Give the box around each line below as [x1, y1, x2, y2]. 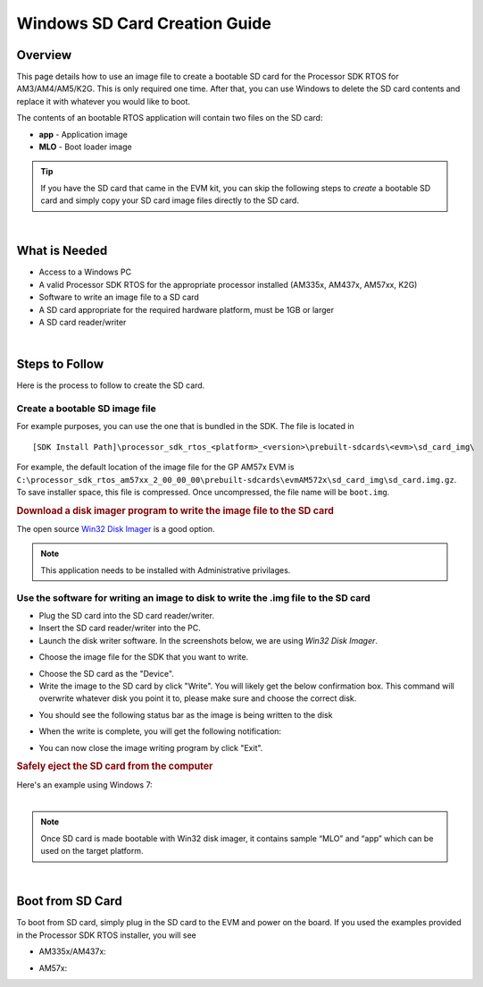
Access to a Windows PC [38, 266, 132, 277]
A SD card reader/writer [38, 317, 127, 328]
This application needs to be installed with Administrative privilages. [40, 564, 291, 576]
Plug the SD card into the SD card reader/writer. [38, 611, 214, 621]
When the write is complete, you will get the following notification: [38, 726, 281, 737]
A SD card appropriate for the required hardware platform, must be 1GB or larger [38, 304, 335, 315]
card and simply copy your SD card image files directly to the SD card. [40, 195, 299, 206]
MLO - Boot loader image [38, 141, 133, 152]
